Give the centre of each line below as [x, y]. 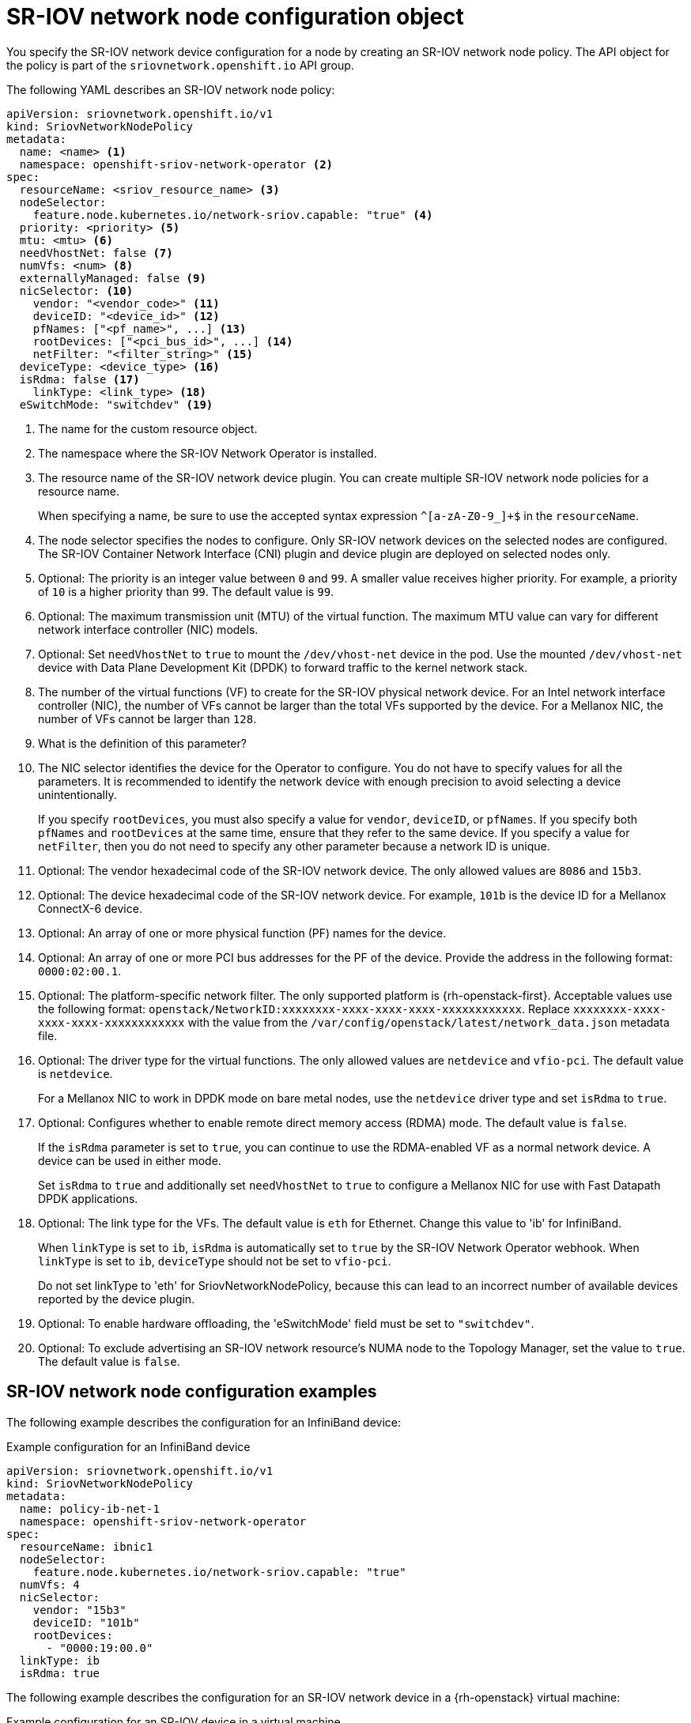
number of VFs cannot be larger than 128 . [147, 718]
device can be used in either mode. [130, 1160]
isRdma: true [60, 1673]
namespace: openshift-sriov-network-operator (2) [176, 164]
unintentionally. [77, 794]
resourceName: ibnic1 [86, 1546]
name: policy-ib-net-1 [89, 1508]
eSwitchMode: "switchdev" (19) [116, 404]
